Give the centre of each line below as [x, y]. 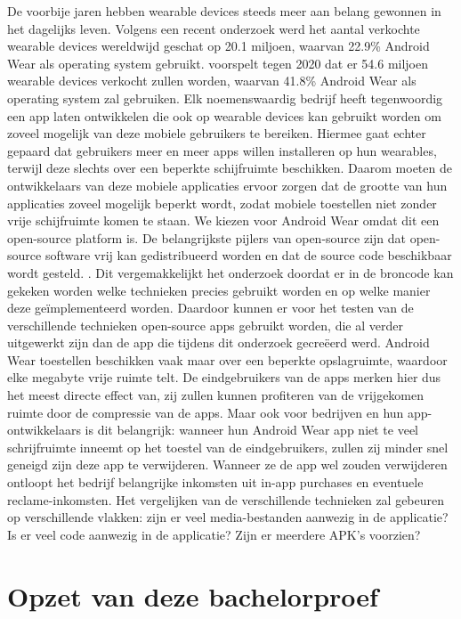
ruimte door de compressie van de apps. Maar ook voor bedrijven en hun [206, 412]
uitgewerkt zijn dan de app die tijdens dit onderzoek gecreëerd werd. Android [218, 342]
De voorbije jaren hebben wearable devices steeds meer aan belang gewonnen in [224, 11]
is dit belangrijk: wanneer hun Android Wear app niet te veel [251, 430]
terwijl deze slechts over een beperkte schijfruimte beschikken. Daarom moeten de [230, 168]
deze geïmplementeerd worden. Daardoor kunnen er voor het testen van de [210, 308]
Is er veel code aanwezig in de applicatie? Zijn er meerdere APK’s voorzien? [214, 534]
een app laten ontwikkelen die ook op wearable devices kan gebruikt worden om [224, 115]
